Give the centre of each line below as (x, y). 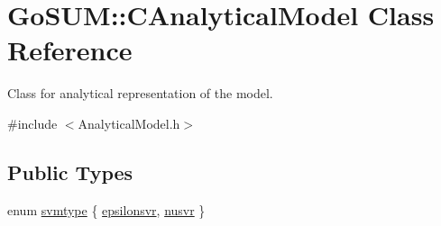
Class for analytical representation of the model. (140, 93)
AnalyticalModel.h (129, 123)
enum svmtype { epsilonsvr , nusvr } (106, 209)
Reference (70, 50)
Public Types (70, 172)
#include (32, 123)
